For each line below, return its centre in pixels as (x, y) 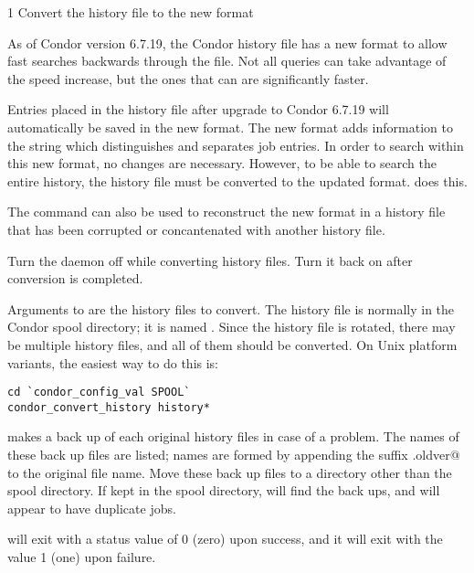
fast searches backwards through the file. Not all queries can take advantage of (227, 61)
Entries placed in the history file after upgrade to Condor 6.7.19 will (198, 109)
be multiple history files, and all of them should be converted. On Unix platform (232, 344)
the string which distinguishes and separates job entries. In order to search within (236, 145)
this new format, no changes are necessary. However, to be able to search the (222, 163)
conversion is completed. (75, 278)
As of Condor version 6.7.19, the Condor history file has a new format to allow (227, 42)
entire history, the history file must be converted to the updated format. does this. (237, 180)
